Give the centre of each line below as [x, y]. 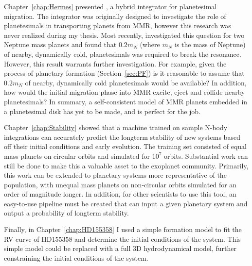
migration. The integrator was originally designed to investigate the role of [115, 16]
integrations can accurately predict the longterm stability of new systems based [122, 137]
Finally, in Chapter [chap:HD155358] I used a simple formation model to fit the [123, 229]
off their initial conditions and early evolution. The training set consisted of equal [126, 146]
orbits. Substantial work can [206, 156]
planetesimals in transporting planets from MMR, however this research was [117, 25]
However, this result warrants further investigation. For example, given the [115, 63]
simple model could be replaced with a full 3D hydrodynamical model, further [120, 248]
